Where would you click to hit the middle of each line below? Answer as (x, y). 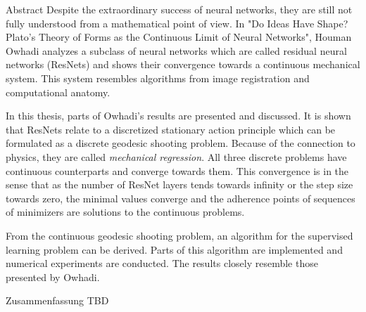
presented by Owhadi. (53, 277)
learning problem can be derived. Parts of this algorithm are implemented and (174, 249)
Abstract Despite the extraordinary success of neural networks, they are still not (179, 9)
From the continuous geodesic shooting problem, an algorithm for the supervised (179, 235)
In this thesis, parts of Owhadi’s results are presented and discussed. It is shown (178, 116)
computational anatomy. (58, 92)
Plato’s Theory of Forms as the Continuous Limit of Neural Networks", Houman (179, 37)
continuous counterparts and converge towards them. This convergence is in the (177, 170)
